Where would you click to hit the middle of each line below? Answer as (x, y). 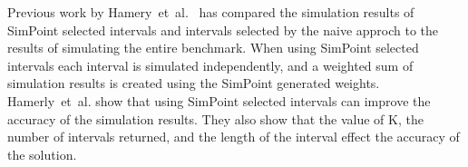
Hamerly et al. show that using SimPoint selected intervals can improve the (219, 100)
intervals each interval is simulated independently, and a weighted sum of (210, 65)
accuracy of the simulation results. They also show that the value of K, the (215, 118)
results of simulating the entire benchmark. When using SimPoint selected (213, 48)
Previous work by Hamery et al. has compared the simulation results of (211, 12)
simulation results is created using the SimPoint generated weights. (194, 83)
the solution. (42, 154)
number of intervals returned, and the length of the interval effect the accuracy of (234, 137)
